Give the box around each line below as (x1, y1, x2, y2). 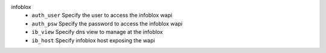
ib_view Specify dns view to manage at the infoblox (31, 29, 163, 36)
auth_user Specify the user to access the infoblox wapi (31, 12, 173, 19)
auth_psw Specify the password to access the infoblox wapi (31, 20, 183, 27)
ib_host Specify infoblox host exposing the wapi (31, 36, 155, 44)
